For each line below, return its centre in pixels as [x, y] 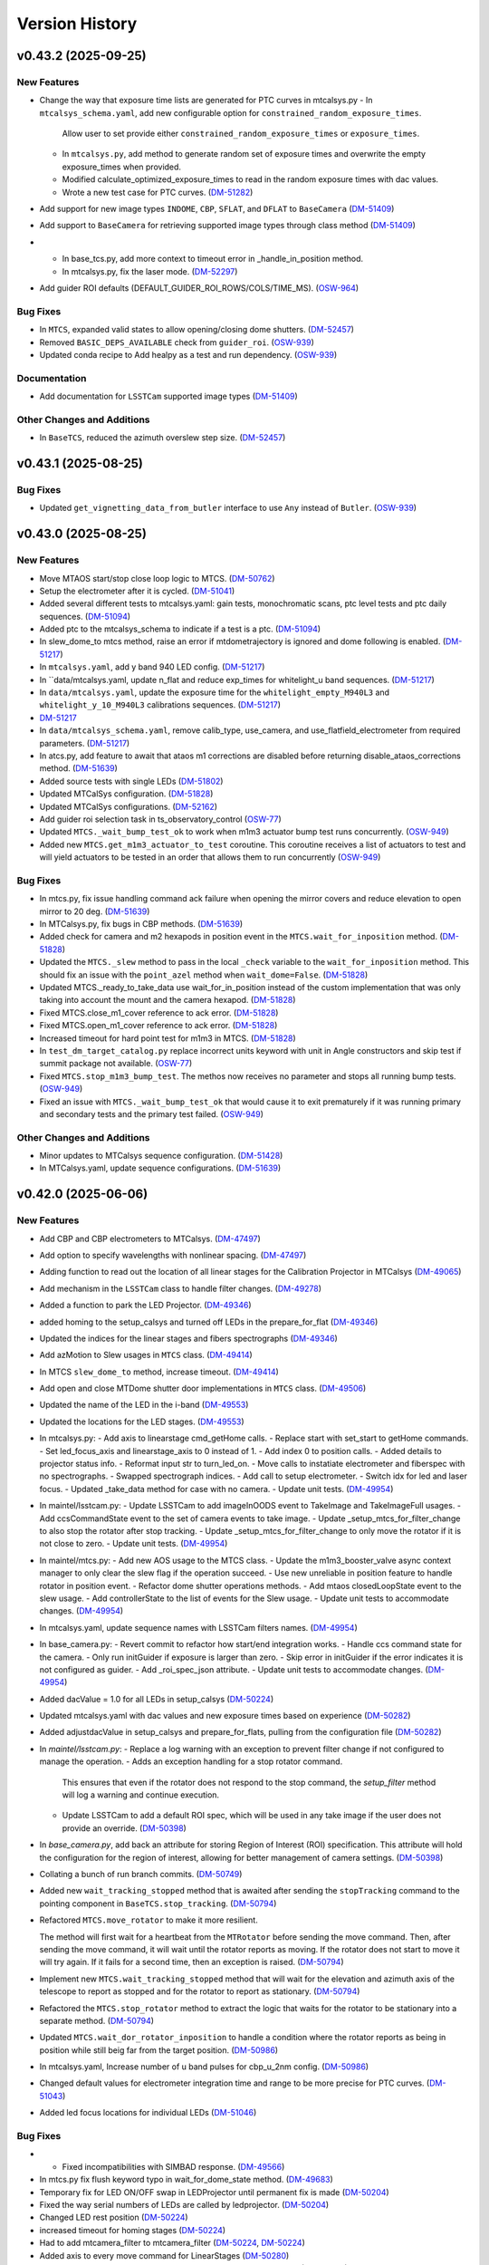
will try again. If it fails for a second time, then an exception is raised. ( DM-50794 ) [192, 1962]
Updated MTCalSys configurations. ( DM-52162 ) [128, 806]
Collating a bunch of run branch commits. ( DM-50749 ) [141, 1874]
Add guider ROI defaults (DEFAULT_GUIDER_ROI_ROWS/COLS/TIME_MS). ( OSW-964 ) [199, 288]
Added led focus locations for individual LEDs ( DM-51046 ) [148, 2113]
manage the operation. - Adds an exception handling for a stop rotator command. [191, 1761]
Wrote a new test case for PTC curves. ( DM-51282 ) [158, 192]
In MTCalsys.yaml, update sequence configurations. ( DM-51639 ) [160, 1168]
